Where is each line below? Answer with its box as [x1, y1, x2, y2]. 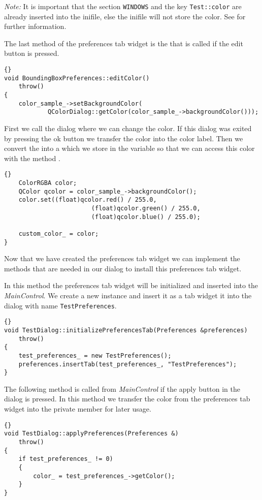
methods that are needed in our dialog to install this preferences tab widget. [4, 263, 242, 273]
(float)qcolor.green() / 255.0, [91, 204, 201, 212]
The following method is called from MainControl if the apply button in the [4, 383, 240, 394]
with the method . [4, 152, 60, 163]
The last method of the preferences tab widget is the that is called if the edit [4, 38, 243, 48]
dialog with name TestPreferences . [4, 300, 117, 310]
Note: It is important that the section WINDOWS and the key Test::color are [4, 1, 242, 11]
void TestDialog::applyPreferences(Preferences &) [4, 430, 179, 438]
